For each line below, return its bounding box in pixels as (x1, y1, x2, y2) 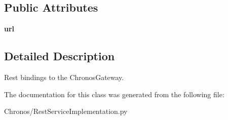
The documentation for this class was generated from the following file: (4, 89, 224, 99)
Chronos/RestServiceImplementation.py (4, 106, 128, 116)
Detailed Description (4, 48, 115, 64)
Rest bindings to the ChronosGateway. (4, 72, 124, 82)
